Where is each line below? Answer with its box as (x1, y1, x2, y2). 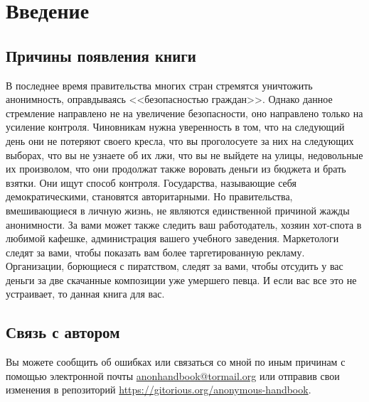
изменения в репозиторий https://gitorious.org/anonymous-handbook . (6, 382, 311, 397)
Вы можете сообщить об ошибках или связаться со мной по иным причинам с (6, 354, 346, 369)
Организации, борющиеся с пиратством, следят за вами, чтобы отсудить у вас (6, 259, 343, 273)
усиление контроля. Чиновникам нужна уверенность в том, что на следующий (6, 119, 345, 134)
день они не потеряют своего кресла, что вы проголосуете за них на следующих (6, 133, 354, 148)
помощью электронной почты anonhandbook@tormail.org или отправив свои (6, 368, 340, 383)
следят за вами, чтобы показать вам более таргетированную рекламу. (6, 244, 305, 259)
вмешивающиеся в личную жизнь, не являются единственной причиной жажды (6, 202, 350, 217)
